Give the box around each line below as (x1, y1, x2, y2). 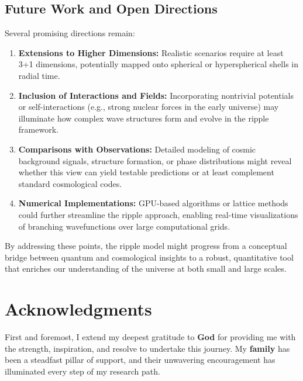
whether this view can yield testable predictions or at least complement (18, 166, 274, 178)
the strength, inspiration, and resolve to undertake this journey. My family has (5, 342, 290, 354)
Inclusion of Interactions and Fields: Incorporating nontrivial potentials (18, 89, 294, 101)
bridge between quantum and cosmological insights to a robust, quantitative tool (5, 251, 294, 263)
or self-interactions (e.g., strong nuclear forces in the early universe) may (18, 101, 279, 113)
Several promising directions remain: (5, 27, 135, 39)
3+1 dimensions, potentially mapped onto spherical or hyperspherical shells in (18, 58, 299, 70)
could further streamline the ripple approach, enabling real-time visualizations (18, 208, 298, 220)
